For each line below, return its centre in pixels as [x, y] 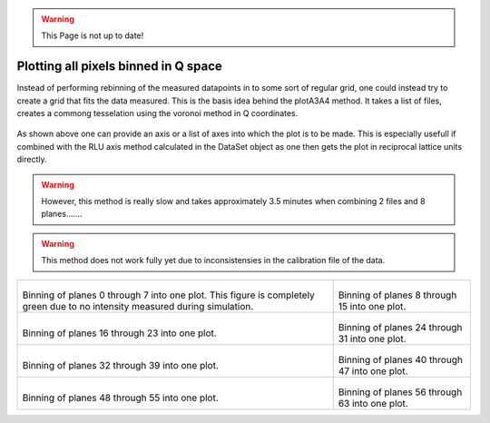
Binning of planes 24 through [400, 327]
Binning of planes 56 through [400, 392]
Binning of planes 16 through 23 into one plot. [119, 333]
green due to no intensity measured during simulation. [138, 306]
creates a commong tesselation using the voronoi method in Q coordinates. [157, 113]
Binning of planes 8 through [397, 295]
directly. [32, 160]
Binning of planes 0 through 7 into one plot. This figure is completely [168, 295]
